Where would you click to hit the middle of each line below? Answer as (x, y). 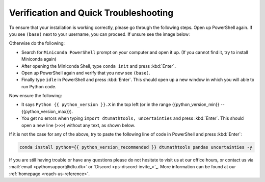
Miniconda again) (39, 59)
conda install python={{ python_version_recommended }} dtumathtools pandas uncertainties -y (136, 147)
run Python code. (39, 86)
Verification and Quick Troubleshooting (91, 13)
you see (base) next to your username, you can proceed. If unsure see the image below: (100, 34)
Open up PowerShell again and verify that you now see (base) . (86, 73)
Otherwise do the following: (37, 43)
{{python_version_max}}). (47, 111)
